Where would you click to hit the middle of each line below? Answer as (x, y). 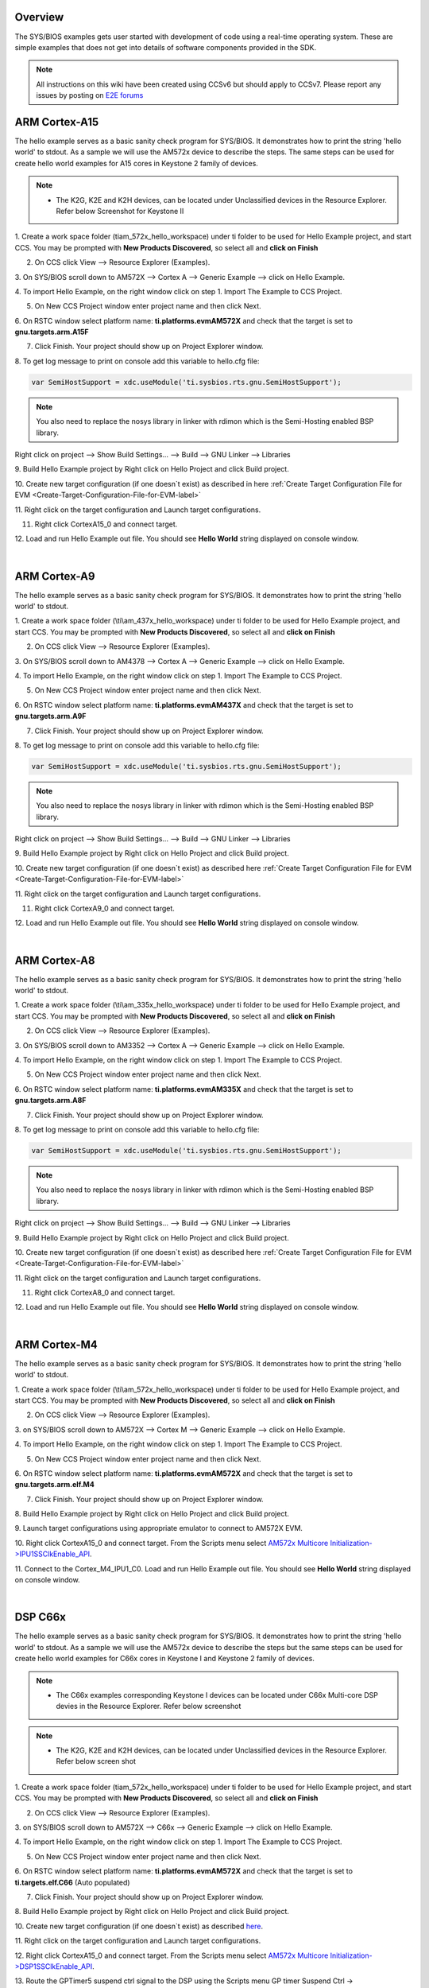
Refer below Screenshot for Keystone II (120, 211)
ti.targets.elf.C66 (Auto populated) (72, 1882)
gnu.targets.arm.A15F (52, 332)
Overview (39, 17)
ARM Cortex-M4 (56, 1344)
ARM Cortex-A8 (55, 960)
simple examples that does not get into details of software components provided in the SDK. (166, 47)
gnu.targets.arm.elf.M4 (54, 1485)
